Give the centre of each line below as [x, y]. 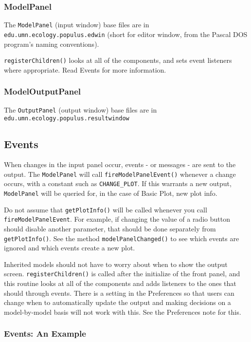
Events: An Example [45, 333]
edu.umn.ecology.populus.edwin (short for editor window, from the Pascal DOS [126, 34]
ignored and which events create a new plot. [70, 248]
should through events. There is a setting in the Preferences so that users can [119, 293]
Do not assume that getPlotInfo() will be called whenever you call [106, 209]
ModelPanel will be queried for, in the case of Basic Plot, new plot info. [111, 193]
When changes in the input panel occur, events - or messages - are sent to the [120, 164]
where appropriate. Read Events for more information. [85, 69]
